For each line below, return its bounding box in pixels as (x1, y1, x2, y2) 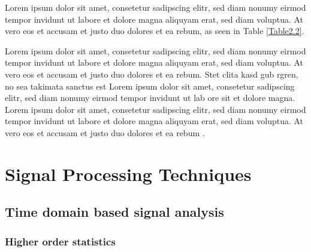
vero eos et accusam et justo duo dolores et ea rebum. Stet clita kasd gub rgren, (5, 67, 298, 80)
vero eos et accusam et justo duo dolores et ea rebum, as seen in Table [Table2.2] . (5, 24, 304, 37)
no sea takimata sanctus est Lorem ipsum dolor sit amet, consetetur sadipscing (5, 79, 295, 92)
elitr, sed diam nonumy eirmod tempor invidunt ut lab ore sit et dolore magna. (5, 91, 295, 104)
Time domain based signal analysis (5, 202, 224, 221)
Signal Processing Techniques (5, 161, 252, 186)
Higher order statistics (5, 233, 116, 248)
